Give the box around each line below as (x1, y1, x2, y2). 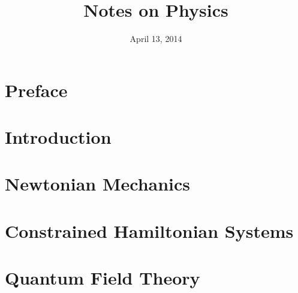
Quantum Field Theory (5, 265, 200, 290)
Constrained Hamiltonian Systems (5, 218, 294, 243)
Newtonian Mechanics (5, 171, 191, 196)
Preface (5, 77, 68, 102)
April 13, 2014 (130, 32, 182, 45)
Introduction (5, 125, 112, 149)
